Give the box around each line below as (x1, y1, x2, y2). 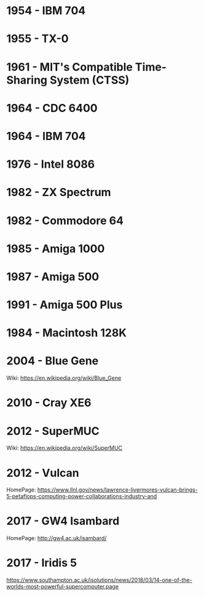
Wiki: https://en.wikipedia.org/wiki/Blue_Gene (6, 374, 122, 382)
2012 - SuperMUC (6, 424, 100, 438)
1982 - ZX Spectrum (6, 186, 112, 200)
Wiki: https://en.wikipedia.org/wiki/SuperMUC (6, 444, 123, 452)
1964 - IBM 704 (6, 129, 86, 143)
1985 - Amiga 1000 (6, 241, 105, 256)
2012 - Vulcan (6, 466, 79, 480)
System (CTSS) (49, 73, 130, 87)
